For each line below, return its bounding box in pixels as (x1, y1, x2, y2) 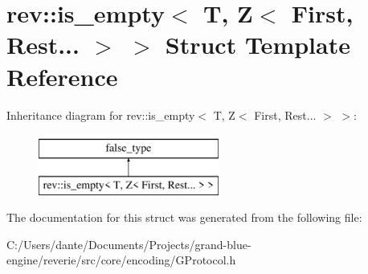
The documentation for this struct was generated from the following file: (6, 209, 362, 226)
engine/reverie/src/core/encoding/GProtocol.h (6, 252, 236, 268)
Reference (6, 59, 118, 92)
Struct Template (165, 28, 350, 61)
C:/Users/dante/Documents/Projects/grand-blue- (6, 235, 251, 252)
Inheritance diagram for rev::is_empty (6, 106, 195, 123)
